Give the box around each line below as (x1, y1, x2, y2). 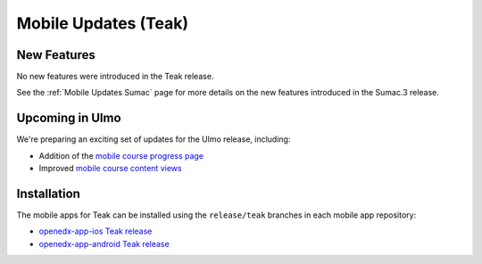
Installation (16, 186, 80, 201)
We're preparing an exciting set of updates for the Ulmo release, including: (16, 134, 291, 144)
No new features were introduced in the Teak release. (16, 71, 214, 82)
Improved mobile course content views (38, 163, 182, 174)
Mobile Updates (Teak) (16, 13, 189, 33)
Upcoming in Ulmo (16, 111, 121, 126)
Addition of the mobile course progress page (38, 150, 204, 161)
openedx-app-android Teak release (38, 238, 170, 249)
